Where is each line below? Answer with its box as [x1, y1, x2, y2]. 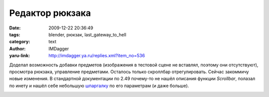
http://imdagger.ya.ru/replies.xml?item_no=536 [48, 53, 145, 59]
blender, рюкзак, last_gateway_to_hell [48, 31, 127, 37]
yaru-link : [9, 53, 30, 59]
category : [9, 39, 30, 45]
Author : [9, 45, 26, 52]
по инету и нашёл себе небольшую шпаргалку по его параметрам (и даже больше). [9, 83, 189, 89]
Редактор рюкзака [9, 7, 91, 18]
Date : [9, 25, 21, 31]
